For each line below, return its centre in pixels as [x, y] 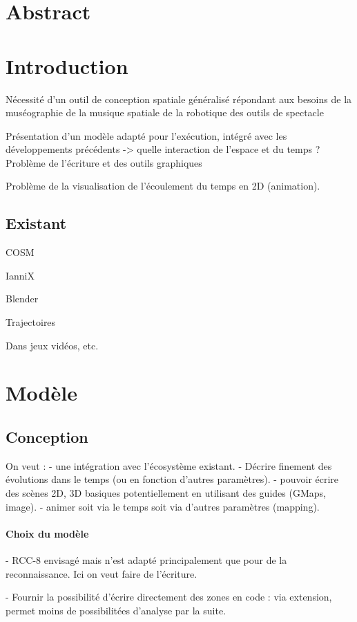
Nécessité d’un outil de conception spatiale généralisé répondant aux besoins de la [179, 99]
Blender [22, 299]
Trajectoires [31, 322]
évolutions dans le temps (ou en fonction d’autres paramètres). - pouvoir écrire [172, 479]
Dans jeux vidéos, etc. [52, 345]
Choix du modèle [47, 533]
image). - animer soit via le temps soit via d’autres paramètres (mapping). [163, 506]
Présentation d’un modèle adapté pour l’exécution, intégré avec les [146, 135]
